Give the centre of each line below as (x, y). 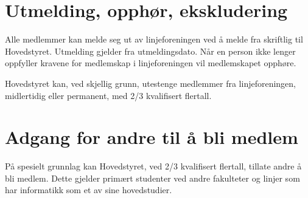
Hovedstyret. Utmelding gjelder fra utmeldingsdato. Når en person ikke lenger (150, 51)
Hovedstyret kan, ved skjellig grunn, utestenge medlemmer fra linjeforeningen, (151, 83)
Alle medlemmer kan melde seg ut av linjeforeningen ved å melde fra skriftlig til (154, 39)
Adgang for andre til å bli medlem (152, 137)
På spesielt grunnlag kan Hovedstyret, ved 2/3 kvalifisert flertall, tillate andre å (153, 166)
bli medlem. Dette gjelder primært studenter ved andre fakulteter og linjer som (152, 178)
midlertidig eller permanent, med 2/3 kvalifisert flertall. (108, 95)
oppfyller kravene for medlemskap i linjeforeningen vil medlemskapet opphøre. (151, 63)
